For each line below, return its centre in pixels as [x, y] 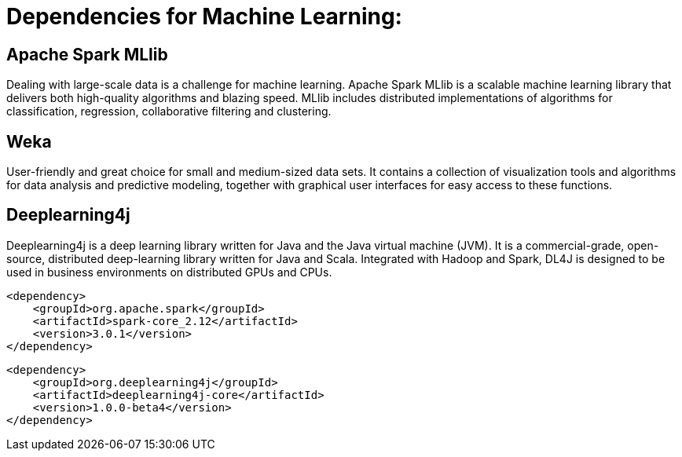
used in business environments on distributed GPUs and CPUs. [169, 272]
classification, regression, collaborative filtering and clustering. [169, 112]
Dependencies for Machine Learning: [204, 16]
